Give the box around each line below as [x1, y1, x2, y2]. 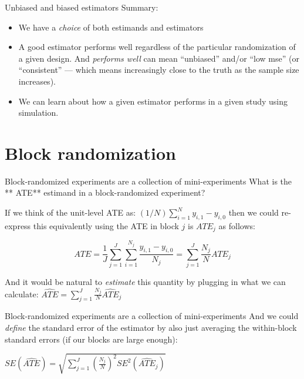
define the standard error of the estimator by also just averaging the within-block [5, 321, 297, 334]
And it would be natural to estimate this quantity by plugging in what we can [5, 276, 286, 288]
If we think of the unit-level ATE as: [5, 206, 136, 219]
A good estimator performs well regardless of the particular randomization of [18, 41, 296, 53]
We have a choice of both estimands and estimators [18, 21, 204, 33]
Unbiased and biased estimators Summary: [5, 1, 158, 13]
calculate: [5, 287, 39, 300]
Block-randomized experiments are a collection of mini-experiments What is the [5, 175, 292, 187]
